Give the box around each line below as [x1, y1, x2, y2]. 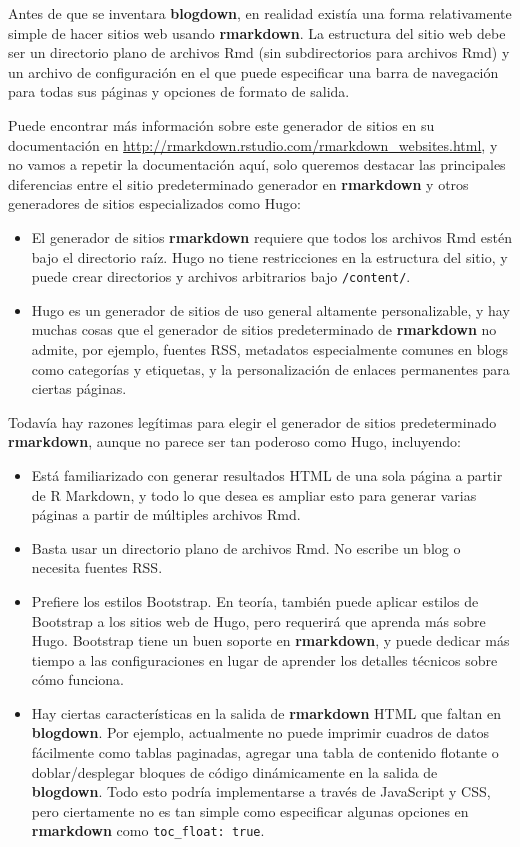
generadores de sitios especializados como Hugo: [8, 193, 301, 214]
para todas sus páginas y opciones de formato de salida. [8, 81, 350, 102]
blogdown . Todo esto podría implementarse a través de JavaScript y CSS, [31, 781, 491, 802]
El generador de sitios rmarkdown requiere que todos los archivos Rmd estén [31, 226, 512, 247]
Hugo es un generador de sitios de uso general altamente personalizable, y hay [31, 299, 510, 320]
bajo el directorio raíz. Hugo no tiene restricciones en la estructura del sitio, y [31, 246, 508, 267]
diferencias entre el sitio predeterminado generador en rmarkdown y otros [8, 173, 469, 194]
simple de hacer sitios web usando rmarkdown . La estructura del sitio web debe [8, 22, 506, 43]
